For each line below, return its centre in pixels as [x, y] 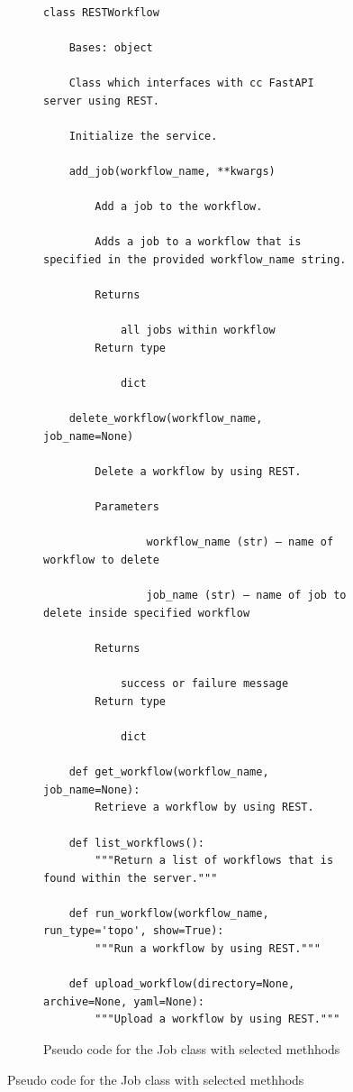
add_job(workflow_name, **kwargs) [172, 171]
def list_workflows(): [136, 843]
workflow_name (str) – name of [240, 542]
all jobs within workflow [198, 330]
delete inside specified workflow [147, 613]
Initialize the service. [143, 136]
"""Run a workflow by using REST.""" [208, 949]
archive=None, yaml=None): [124, 1001]
